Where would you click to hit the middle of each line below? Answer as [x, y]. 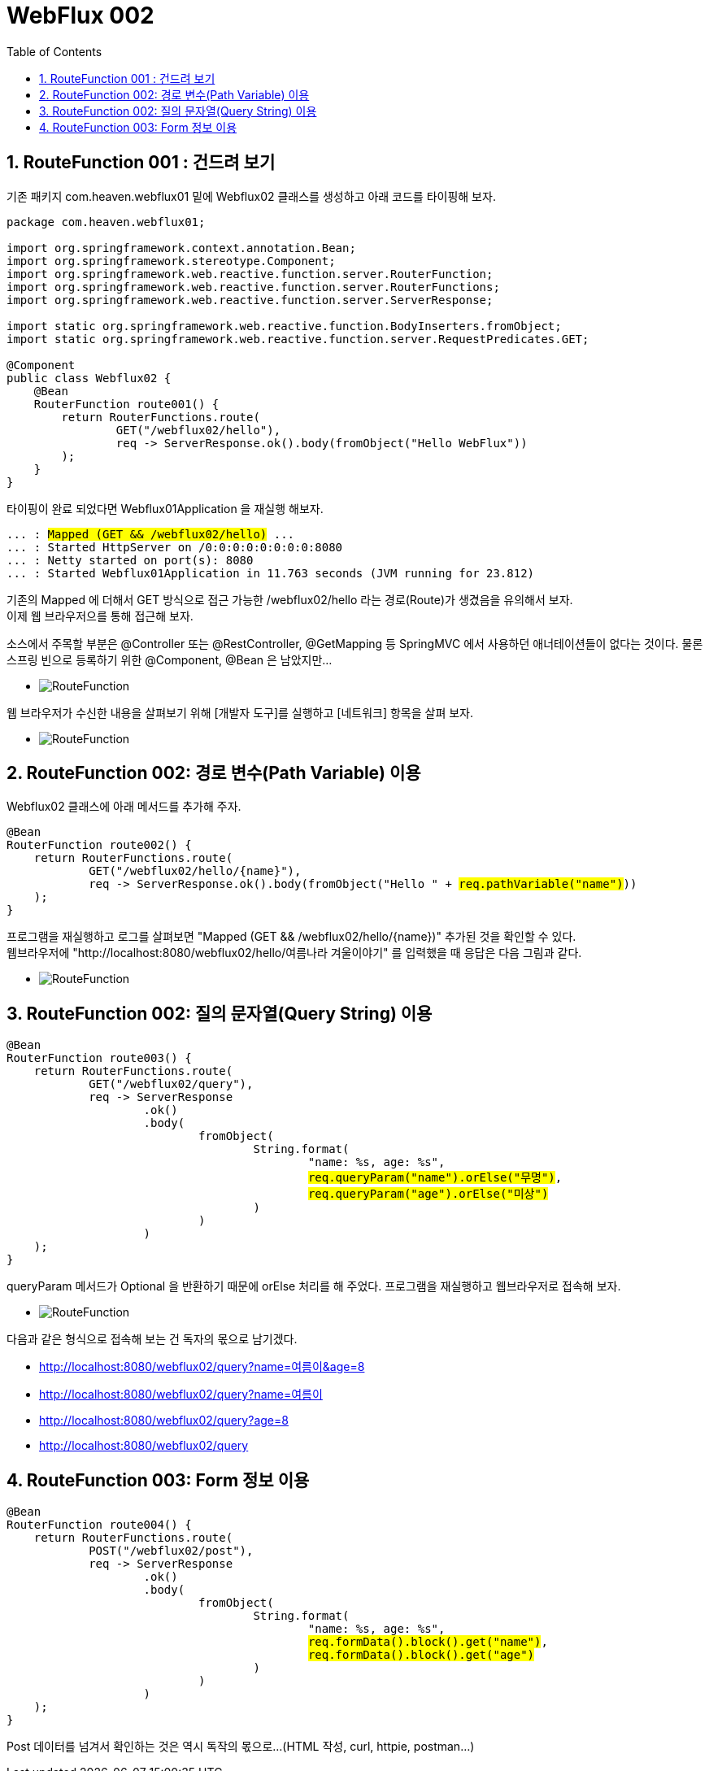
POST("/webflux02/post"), [171, 1551]
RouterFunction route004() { [99, 1525]
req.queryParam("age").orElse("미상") [428, 1194]
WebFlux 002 [80, 15]
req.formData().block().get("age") [421, 1655]
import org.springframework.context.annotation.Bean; [181, 248]
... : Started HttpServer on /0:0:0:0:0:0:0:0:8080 [175, 547]
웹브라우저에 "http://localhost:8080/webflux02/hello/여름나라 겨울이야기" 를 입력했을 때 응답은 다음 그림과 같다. [294, 953]
